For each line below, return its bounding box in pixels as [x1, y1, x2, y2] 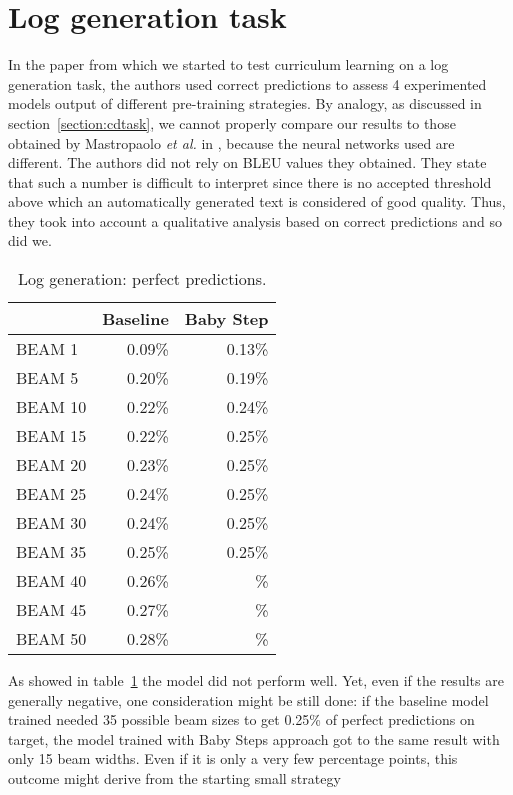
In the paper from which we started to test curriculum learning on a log [8, 54, 449, 75]
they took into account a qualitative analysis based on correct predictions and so [8, 210, 503, 231]
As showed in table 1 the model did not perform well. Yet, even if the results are [8, 670, 504, 691]
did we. [8, 230, 52, 251]
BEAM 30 [16, 511, 87, 535]
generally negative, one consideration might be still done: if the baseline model [8, 689, 489, 710]
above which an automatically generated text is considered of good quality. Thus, [8, 191, 506, 212]
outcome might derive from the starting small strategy [8, 768, 341, 789]
